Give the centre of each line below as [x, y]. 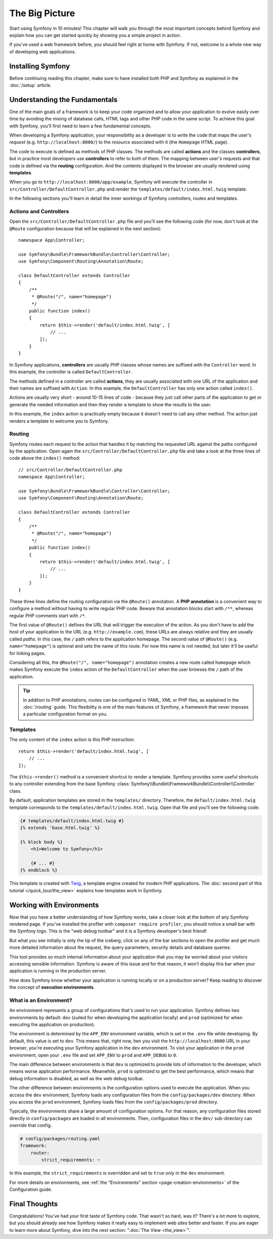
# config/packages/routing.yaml [60, 1139]
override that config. [31, 1125]
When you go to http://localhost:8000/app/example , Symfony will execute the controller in [111, 182]
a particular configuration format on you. [65, 714]
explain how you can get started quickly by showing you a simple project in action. [95, 35]
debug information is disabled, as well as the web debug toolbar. [77, 1078]
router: [40, 1153]
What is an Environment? [41, 1000]
